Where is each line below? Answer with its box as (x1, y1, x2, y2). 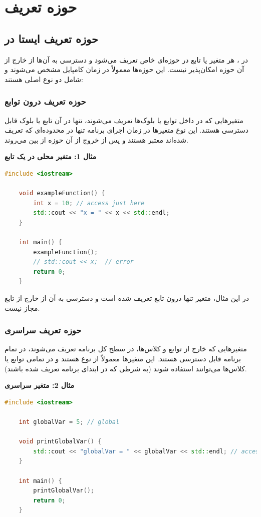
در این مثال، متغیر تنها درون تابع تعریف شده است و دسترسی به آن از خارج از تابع (5, 293, 249, 303)
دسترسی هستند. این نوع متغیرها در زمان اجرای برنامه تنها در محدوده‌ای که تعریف (5, 125, 249, 135)
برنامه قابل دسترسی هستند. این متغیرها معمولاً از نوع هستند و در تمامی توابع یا (5, 353, 241, 364)
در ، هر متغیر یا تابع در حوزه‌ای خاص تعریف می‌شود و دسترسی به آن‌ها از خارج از (5, 54, 248, 65)
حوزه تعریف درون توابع (5, 95, 86, 108)
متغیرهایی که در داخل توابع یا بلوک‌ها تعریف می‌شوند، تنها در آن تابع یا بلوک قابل (5, 115, 243, 125)
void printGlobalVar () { (19, 438, 102, 445)
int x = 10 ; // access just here (33, 199, 145, 207)
